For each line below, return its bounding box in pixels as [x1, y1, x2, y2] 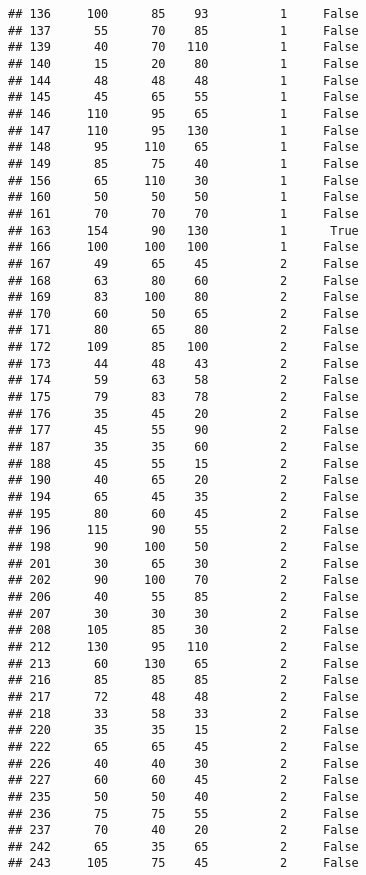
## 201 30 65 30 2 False [8, 556, 359, 571]
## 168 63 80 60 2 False [8, 273, 359, 288]
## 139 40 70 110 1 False [8, 40, 359, 55]
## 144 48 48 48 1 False [8, 73, 359, 88]
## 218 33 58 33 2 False [8, 706, 359, 721]
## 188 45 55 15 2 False [8, 456, 359, 471]
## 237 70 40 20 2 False [8, 823, 359, 838]
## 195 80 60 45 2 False [8, 506, 359, 521]
